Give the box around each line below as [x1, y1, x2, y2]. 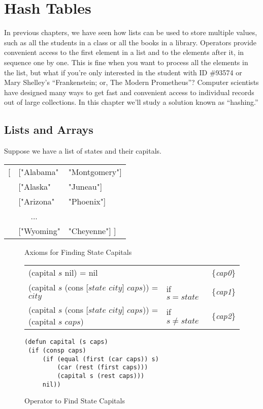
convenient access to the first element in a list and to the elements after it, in [4, 47, 244, 57]
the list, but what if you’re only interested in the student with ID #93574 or [4, 67, 242, 77]
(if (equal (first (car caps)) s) [42, 355, 159, 363]
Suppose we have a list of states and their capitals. [4, 145, 161, 156]
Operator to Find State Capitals [24, 395, 125, 406]
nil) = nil [64, 267, 98, 279]
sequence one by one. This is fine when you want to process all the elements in [4, 56, 248, 67]
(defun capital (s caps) [24, 338, 108, 346]
